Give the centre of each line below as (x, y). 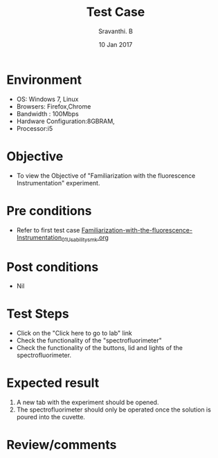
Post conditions (53, 267)
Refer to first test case (48, 230)
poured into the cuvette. (51, 417)
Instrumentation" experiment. (58, 183)
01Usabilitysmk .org (85, 238)
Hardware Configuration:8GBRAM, (65, 121)
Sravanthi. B (116, 31)
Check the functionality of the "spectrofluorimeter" (89, 340)
